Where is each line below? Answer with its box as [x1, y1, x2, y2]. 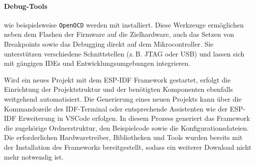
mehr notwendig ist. [4, 151, 64, 162]
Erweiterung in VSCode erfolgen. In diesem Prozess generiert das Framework [18, 113, 250, 123]
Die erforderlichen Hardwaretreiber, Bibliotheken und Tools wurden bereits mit [4, 132, 243, 142]
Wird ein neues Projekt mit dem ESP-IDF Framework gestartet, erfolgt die [4, 74, 231, 84]
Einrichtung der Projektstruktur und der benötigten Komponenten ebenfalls [4, 84, 233, 94]
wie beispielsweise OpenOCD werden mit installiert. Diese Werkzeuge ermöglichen [4, 19, 244, 29]
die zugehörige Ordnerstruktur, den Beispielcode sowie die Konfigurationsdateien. [4, 122, 249, 133]
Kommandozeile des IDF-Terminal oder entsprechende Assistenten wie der [4, 103, 228, 113]
